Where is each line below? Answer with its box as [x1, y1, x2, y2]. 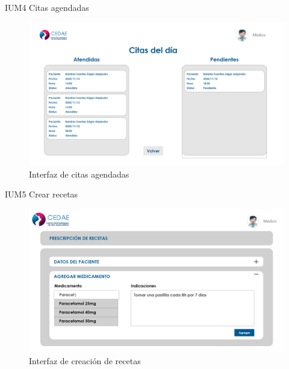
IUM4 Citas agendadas [5, 1, 89, 13]
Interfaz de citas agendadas [29, 167, 129, 180]
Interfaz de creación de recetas [29, 354, 141, 367]
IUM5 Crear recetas [5, 188, 78, 200]
